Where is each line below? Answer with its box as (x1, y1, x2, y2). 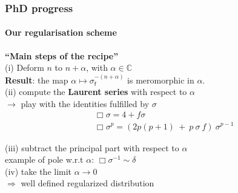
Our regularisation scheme (5, 26, 117, 39)
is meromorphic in (127, 73, 194, 86)
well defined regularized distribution (21, 177, 154, 189)
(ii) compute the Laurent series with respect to (5, 85, 187, 98)
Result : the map (5, 73, 68, 86)
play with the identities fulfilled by (21, 97, 150, 110)
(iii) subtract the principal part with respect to (5, 141, 179, 154)
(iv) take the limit (5, 165, 72, 177)
